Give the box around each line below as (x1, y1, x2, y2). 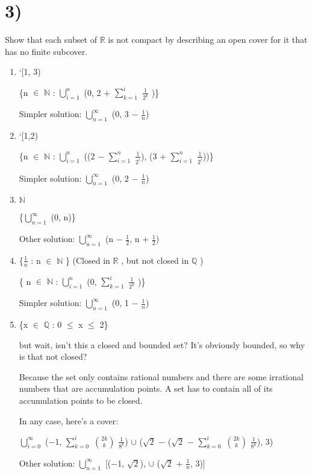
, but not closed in (121, 253, 189, 266)
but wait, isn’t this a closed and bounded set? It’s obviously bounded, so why (19, 338, 305, 351)
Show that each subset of (5, 33, 97, 46)
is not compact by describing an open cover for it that (108, 33, 308, 46)
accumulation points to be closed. (19, 394, 143, 406)
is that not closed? (19, 350, 87, 363)
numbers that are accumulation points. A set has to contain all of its (19, 382, 273, 395)
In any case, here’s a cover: (19, 414, 119, 427)
